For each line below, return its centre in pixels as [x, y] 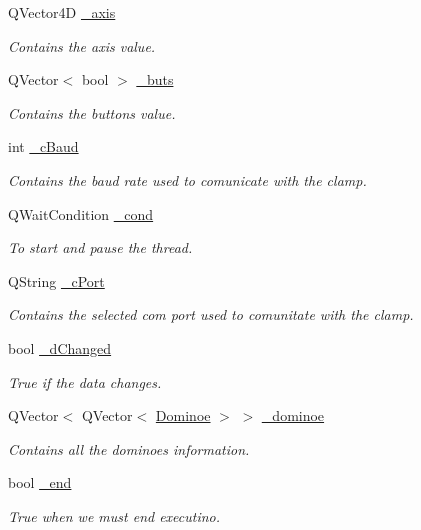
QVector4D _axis [62, 12]
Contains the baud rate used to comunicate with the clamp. [187, 179]
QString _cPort [56, 280]
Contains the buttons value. [92, 112]
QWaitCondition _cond [81, 213]
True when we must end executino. [114, 515]
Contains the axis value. [82, 45]
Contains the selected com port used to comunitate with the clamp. [211, 314]
